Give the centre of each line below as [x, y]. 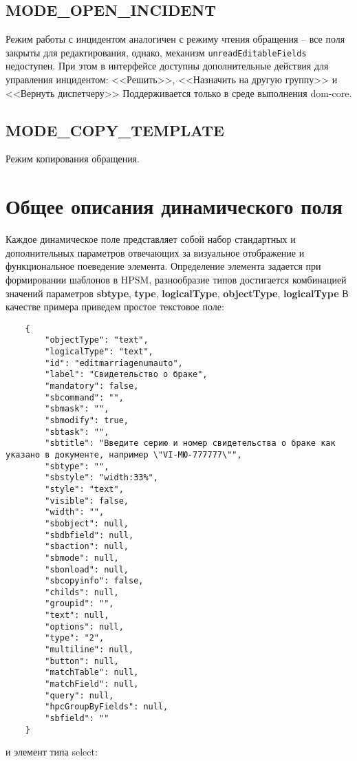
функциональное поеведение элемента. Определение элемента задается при [163, 266]
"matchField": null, [92, 684]
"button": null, [82, 661]
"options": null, [84, 626]
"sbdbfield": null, [89, 535]
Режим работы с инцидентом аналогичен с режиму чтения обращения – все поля [175, 39]
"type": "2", [75, 638]
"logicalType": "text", [99, 352]
